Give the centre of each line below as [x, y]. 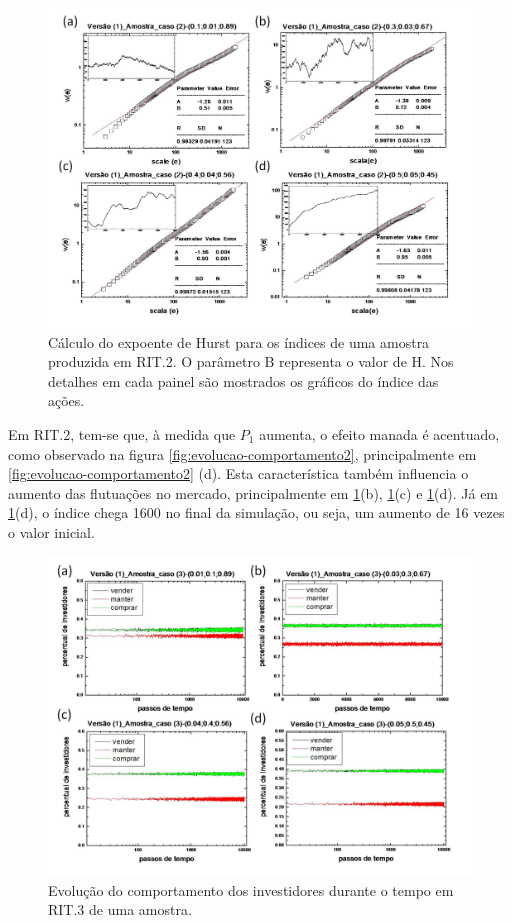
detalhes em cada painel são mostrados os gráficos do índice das [243, 380]
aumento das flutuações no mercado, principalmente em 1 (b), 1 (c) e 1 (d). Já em [253, 492]
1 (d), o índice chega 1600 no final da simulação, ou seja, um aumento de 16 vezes [256, 512]
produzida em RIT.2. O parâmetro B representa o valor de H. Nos [251, 361]
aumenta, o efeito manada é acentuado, [379, 434]
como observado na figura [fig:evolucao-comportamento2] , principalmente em [242, 453]
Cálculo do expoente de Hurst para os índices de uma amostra [239, 341]
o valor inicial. [51, 532]
